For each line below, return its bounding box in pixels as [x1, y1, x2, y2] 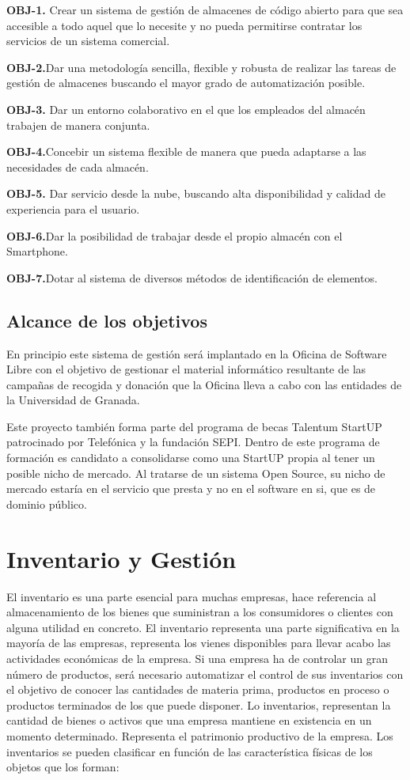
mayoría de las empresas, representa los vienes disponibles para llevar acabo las [6, 634, 391, 651]
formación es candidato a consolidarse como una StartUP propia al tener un [6, 449, 375, 466]
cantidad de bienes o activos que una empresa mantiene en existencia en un [6, 712, 372, 729]
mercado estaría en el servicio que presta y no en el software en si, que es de [6, 480, 376, 497]
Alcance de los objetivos [6, 308, 207, 332]
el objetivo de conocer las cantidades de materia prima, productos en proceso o [6, 681, 389, 698]
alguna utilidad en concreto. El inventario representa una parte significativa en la [6, 619, 400, 635]
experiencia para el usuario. [6, 200, 140, 217]
